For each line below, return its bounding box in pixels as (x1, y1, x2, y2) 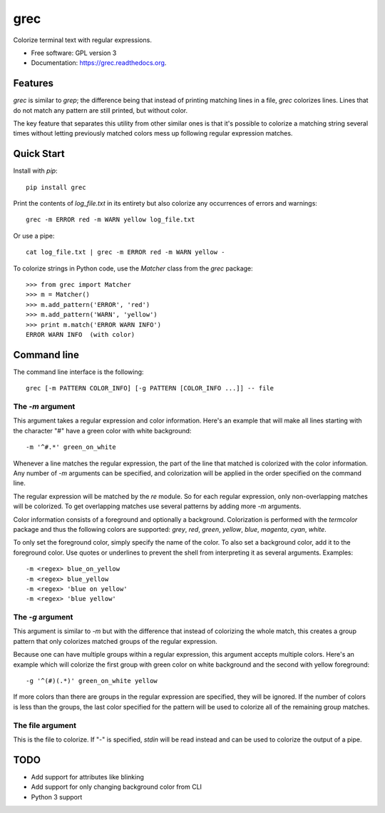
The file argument (13, 720, 76, 730)
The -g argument (13, 612, 73, 622)
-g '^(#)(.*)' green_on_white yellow (26, 677, 158, 685)
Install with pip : (13, 166, 58, 175)
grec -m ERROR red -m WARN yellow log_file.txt (26, 216, 195, 224)
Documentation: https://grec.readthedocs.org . (31, 59, 167, 67)
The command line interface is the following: (13, 368, 144, 376)
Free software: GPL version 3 (31, 49, 117, 57)
